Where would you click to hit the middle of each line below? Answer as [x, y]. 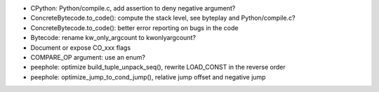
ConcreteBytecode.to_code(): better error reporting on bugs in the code [134, 27]
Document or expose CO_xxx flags [81, 47]
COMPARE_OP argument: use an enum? [88, 57]
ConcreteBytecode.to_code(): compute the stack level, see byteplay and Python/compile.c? [163, 18]
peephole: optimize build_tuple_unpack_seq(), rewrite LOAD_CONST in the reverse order [158, 67]
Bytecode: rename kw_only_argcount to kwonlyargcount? [113, 38]
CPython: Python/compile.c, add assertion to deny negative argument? [133, 8]
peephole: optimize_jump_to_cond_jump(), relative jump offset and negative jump [148, 77]
